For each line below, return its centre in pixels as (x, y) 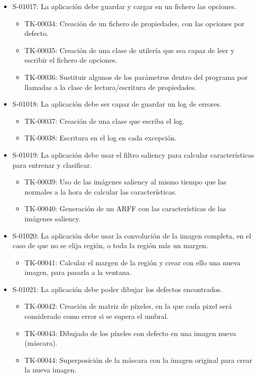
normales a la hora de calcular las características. (101, 191)
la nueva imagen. (51, 370)
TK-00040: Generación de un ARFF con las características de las (125, 208)
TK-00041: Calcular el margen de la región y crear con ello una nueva (133, 262)
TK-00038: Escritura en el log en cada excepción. (101, 138)
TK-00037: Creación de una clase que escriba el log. (104, 121)
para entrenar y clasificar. (52, 164)
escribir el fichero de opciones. (71, 60)
